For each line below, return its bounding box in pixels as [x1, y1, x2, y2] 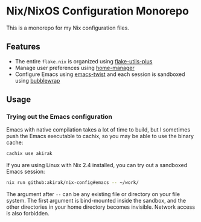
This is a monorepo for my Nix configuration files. [6, 24, 130, 31]
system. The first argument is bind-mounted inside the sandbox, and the [6, 197, 187, 205]
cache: [6, 139, 24, 146]
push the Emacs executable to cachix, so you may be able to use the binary [6, 133, 194, 140]
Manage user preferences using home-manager [14, 64, 135, 71]
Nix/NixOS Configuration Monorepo [6, 4, 189, 18]
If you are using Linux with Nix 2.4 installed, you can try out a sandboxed [6, 162, 188, 169]
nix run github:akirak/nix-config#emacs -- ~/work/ [6, 180, 139, 186]
